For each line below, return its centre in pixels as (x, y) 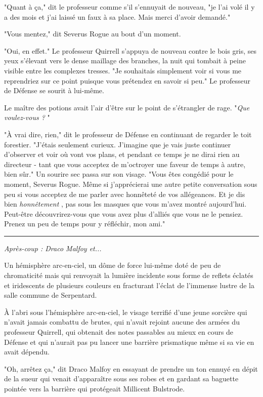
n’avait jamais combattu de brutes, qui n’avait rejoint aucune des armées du (122, 322)
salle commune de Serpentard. (51, 295)
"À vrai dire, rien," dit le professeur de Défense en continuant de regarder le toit (128, 134)
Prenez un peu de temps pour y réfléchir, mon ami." (85, 224)
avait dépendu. (27, 352)
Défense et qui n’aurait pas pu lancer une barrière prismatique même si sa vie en (129, 342)
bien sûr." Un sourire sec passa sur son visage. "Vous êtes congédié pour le (119, 174)
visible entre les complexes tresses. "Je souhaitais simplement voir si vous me (123, 70)
